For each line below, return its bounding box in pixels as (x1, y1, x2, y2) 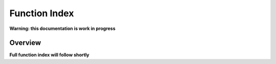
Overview (9, 39, 41, 47)
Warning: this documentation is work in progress (9, 25, 116, 31)
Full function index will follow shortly (9, 52, 89, 58)
